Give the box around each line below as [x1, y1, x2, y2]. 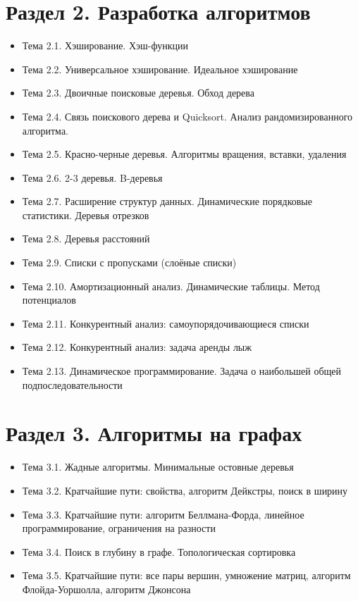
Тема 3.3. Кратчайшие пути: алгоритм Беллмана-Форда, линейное [22, 507, 304, 521]
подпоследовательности [22, 377, 123, 392]
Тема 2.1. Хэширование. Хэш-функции [22, 38, 188, 53]
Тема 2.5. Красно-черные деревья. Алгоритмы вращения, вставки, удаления [22, 147, 347, 161]
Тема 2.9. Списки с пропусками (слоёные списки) [22, 255, 237, 270]
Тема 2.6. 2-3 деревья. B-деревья [22, 170, 163, 185]
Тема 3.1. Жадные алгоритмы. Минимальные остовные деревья [22, 459, 294, 474]
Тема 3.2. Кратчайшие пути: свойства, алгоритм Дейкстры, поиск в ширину [22, 483, 348, 497]
